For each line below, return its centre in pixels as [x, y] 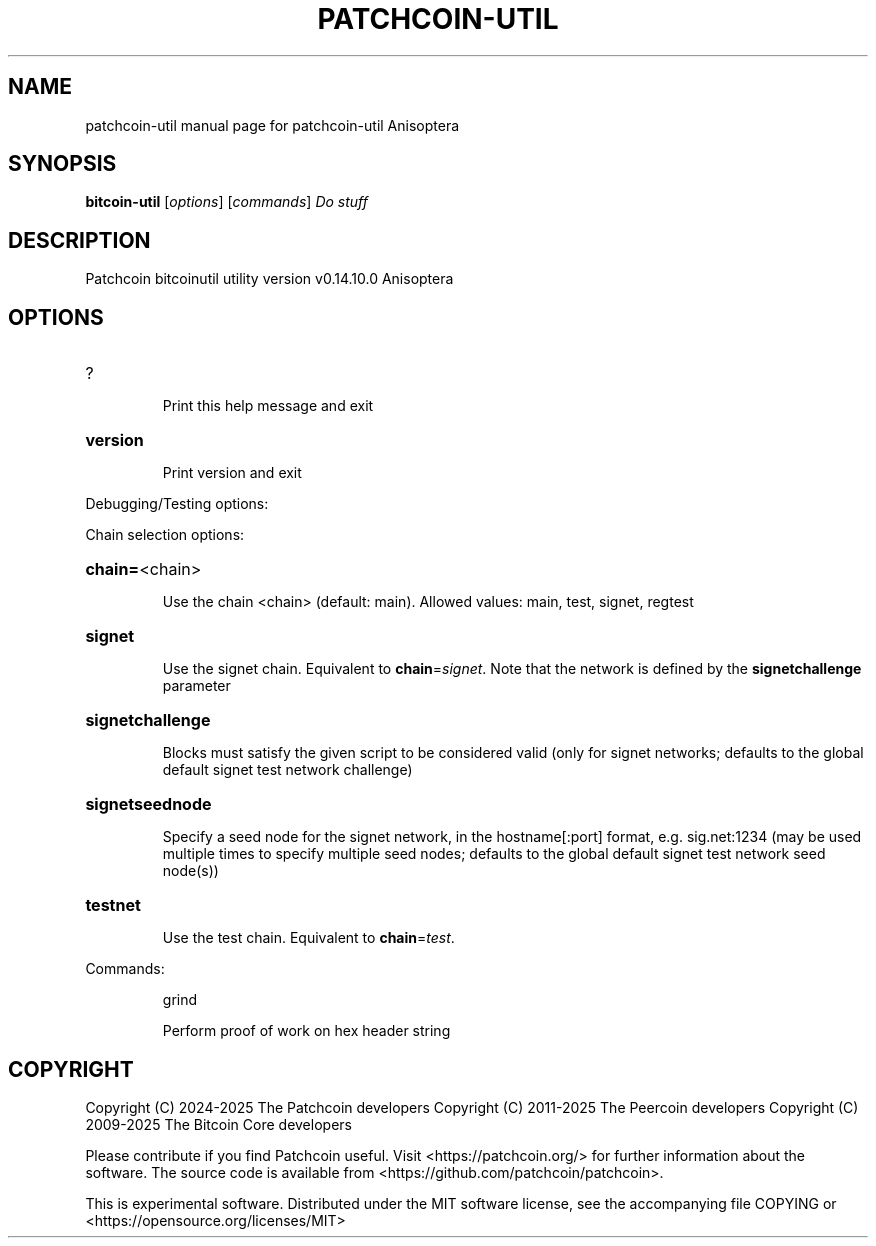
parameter [196, 686]
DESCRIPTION [79, 240]
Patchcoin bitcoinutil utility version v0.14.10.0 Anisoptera [269, 279]
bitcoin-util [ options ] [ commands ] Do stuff [226, 202]
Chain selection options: [165, 535]
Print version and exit [232, 473]
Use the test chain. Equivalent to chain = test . [308, 938]
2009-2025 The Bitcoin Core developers [218, 1124]
